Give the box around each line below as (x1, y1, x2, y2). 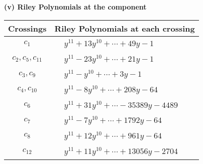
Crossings (8, 22, 47, 34)
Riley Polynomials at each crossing (54, 22, 195, 34)
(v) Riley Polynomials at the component (4, 2, 147, 12)
